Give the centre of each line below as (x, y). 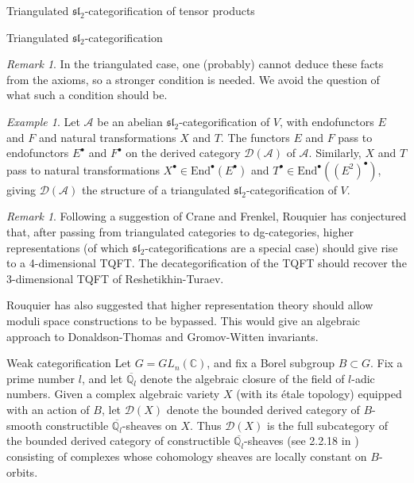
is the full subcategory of (327, 425)
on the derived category (183, 153)
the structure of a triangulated (156, 189)
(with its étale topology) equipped (319, 394)
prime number (41, 378)
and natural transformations (107, 137)
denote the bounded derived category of (263, 410)
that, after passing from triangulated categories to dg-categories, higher (180, 231)
